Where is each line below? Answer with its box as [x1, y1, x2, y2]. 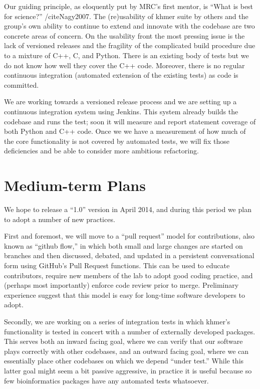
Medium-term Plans [4, 175, 146, 196]
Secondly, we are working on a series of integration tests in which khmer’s [4, 316, 230, 326]
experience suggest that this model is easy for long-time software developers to [4, 289, 245, 300]
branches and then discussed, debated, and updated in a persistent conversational [4, 250, 254, 261]
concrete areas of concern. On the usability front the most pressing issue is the [4, 30, 245, 41]
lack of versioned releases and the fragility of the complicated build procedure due [4, 40, 255, 51]
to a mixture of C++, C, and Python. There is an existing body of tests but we [4, 50, 249, 60]
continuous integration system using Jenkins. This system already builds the [4, 106, 238, 116]
